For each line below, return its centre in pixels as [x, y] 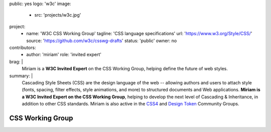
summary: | [21, 76]
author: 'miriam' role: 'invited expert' [64, 55]
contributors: [23, 47]
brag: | [16, 61]
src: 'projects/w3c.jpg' [58, 15]
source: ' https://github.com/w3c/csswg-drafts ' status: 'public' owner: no [102, 41]
